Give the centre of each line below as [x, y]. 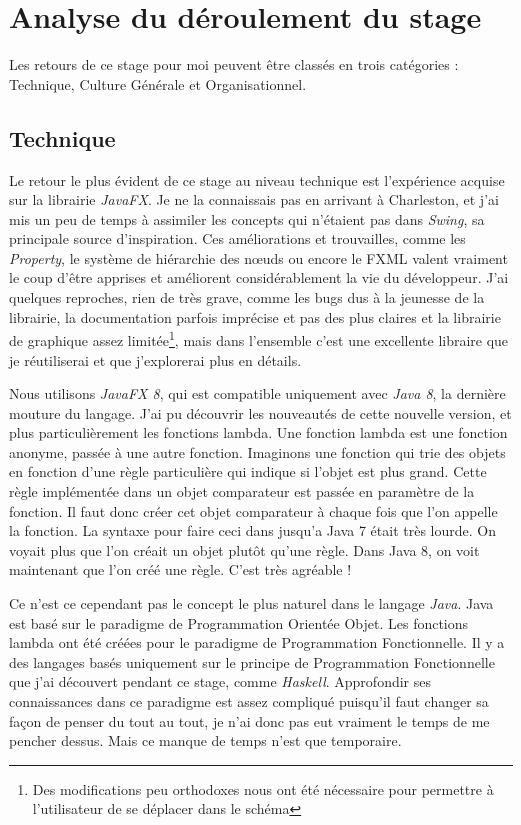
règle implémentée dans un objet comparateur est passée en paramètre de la [242, 491]
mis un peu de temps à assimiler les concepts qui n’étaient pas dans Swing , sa [247, 218]
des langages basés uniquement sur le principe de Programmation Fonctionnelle [252, 661]
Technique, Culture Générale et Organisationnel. [158, 83]
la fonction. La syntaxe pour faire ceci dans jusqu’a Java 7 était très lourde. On [252, 530]
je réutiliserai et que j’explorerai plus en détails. [155, 359]
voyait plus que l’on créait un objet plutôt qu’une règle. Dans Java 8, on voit [244, 549]
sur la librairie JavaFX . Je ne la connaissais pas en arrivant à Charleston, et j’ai [254, 199]
